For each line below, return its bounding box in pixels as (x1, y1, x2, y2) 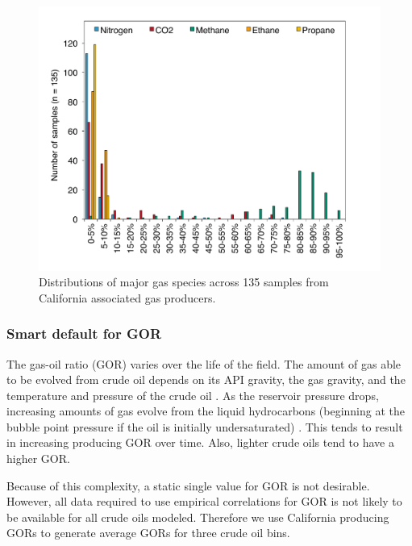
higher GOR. (6, 450, 70, 467)
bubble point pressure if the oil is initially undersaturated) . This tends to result (6, 418, 403, 435)
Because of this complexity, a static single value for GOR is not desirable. (6, 477, 370, 494)
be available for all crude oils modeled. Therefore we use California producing (6, 508, 389, 525)
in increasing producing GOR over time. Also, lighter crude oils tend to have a (6, 434, 394, 451)
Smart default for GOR (6, 323, 162, 344)
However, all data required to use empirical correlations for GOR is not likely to (6, 493, 402, 510)
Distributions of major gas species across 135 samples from (39, 273, 329, 290)
